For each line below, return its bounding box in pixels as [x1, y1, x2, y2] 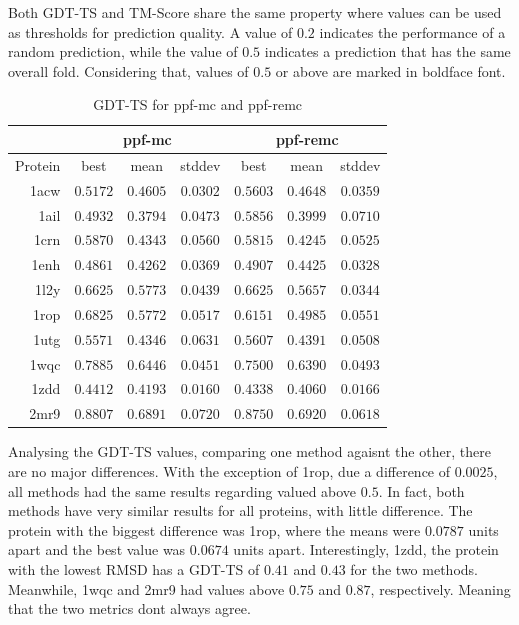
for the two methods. [350, 558, 478, 579]
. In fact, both [378, 480, 465, 501]
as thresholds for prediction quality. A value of [8, 21, 293, 42]
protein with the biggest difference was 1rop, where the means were [8, 519, 421, 540]
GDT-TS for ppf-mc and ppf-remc [93, 94, 303, 115]
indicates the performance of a [319, 21, 506, 42]
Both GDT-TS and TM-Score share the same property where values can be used [8, 2, 502, 22]
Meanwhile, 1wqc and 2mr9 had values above [8, 578, 285, 599]
